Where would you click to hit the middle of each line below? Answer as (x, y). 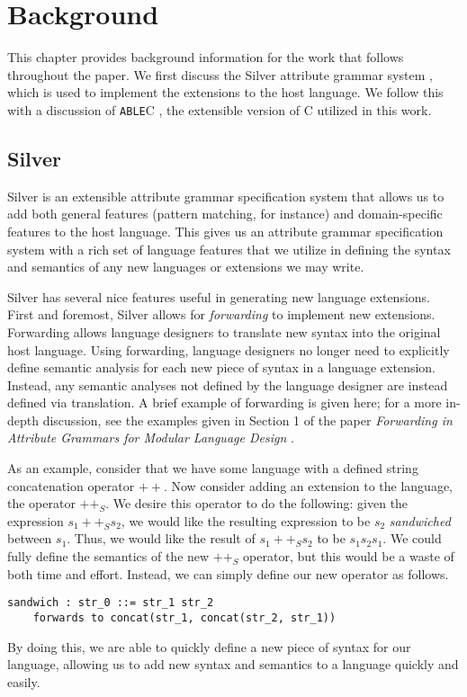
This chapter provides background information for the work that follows (206, 57)
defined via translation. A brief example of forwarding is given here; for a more (225, 402)
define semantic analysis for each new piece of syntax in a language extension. (221, 367)
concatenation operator (71, 485)
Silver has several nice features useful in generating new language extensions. (219, 296)
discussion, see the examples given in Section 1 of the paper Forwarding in (247, 420)
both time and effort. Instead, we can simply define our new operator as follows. (228, 573)
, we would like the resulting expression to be (246, 520)
